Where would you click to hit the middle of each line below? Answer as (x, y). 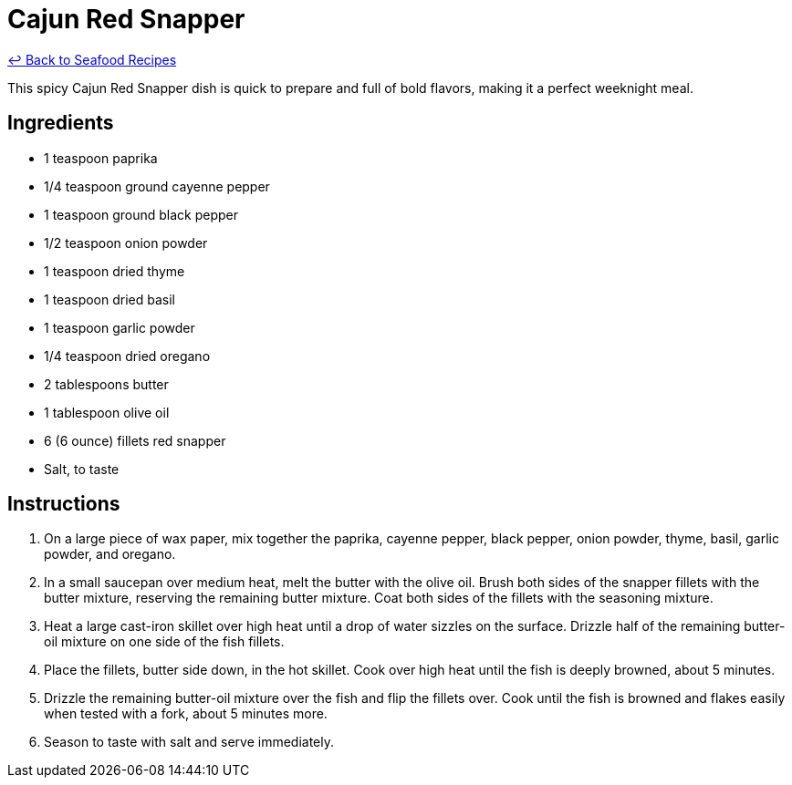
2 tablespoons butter (106, 384)
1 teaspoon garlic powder (120, 327)
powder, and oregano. (110, 554)
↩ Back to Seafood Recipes (92, 59)
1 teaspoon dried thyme (115, 271)
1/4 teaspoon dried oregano (127, 356)
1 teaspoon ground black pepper (141, 214)
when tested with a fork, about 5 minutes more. (186, 714)
